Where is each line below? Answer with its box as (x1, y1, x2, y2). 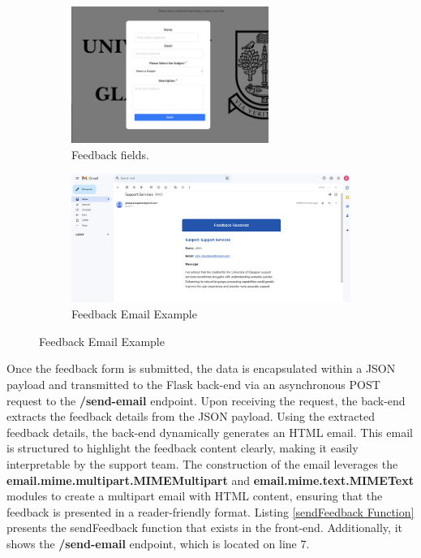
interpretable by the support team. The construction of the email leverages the (6, 455, 398, 472)
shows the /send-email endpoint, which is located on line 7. (6, 534, 310, 552)
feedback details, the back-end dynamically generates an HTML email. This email (6, 423, 413, 440)
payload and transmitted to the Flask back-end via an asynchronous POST (6, 375, 380, 392)
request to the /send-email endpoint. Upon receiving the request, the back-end (6, 391, 406, 409)
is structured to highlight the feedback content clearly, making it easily (6, 439, 359, 456)
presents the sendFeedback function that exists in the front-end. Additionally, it (6, 519, 402, 536)
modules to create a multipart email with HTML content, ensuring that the (6, 487, 383, 504)
